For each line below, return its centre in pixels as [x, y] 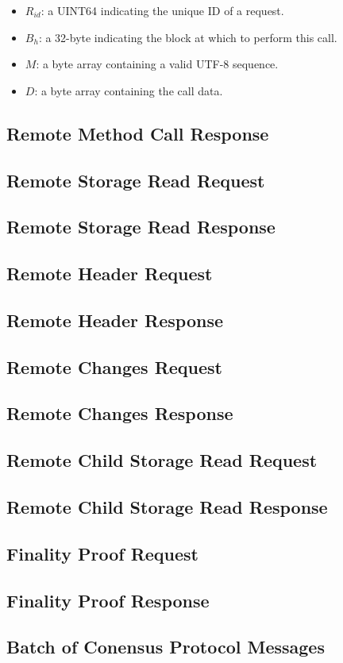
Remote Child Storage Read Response [167, 507]
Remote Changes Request [114, 366]
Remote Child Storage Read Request [162, 460]
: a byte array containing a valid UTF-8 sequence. [157, 64]
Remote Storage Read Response [141, 227]
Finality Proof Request [103, 553]
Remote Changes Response [120, 413]
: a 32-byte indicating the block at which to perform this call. [188, 37]
